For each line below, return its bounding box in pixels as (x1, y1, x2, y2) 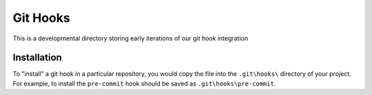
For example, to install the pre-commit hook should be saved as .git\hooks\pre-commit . (12, 79, 276, 87)
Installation (12, 52, 62, 64)
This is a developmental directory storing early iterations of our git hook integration (12, 34, 248, 42)
